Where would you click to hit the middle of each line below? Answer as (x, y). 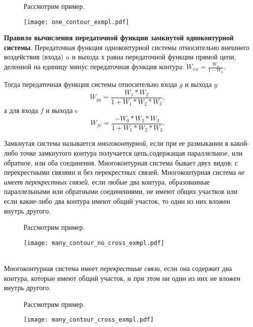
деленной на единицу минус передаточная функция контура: (94, 67)
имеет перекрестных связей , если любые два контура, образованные (107, 181)
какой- (240, 143)
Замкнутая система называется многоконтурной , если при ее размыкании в (116, 143)
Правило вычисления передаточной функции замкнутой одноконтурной (119, 38)
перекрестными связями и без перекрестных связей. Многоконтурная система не (125, 172)
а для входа (21, 110)
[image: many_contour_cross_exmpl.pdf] (89, 320)
